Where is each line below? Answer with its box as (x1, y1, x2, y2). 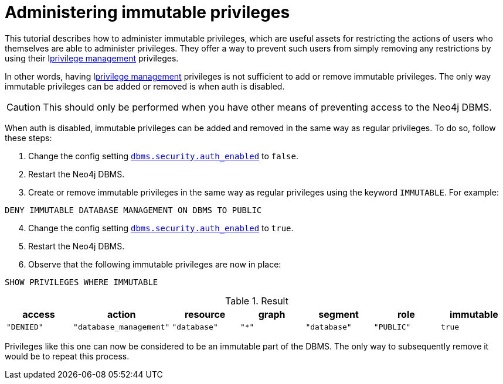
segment (318, 308, 359, 320)
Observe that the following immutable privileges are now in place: (28, 259, 281, 269)
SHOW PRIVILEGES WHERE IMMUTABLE (5, 277, 158, 287)
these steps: (5, 132, 52, 143)
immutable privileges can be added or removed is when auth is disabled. (5, 81, 285, 91)
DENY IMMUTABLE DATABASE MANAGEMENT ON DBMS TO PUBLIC (5, 205, 262, 215)
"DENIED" (6, 322, 43, 331)
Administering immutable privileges (5, 2, 290, 22)
